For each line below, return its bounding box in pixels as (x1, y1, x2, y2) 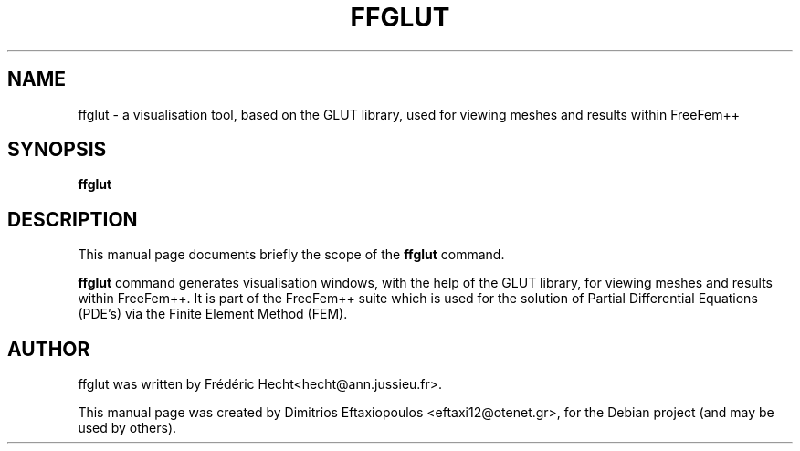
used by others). (78, 420, 177, 436)
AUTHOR (7, 337, 90, 361)
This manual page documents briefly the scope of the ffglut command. (78, 246, 505, 263)
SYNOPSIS (7, 138, 107, 162)
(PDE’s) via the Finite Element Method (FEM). (78, 306, 348, 322)
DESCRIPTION (7, 207, 138, 231)
